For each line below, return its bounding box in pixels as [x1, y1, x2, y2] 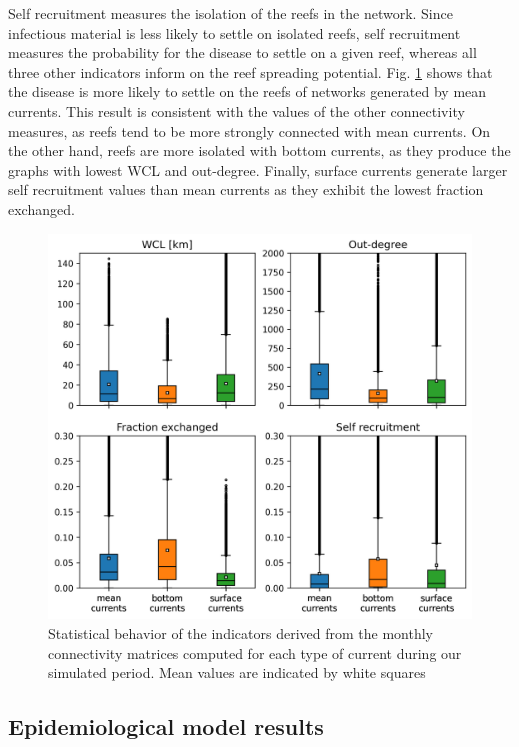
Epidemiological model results [8, 711, 324, 742]
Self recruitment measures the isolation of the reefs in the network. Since [8, 3, 453, 23]
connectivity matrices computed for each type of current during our [48, 642, 462, 663]
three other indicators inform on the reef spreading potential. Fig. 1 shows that [8, 61, 493, 82]
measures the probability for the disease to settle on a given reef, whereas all [8, 42, 477, 63]
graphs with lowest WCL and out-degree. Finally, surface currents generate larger [8, 159, 508, 180]
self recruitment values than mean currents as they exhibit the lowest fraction [8, 179, 484, 200]
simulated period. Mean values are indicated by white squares [48, 662, 426, 683]
